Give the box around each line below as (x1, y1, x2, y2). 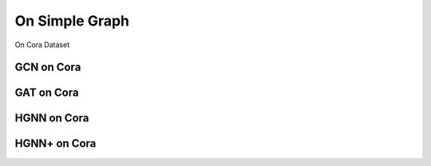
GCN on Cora (14, 61, 81, 74)
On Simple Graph (14, 12, 130, 30)
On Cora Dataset (14, 40, 70, 49)
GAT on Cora (14, 86, 79, 100)
